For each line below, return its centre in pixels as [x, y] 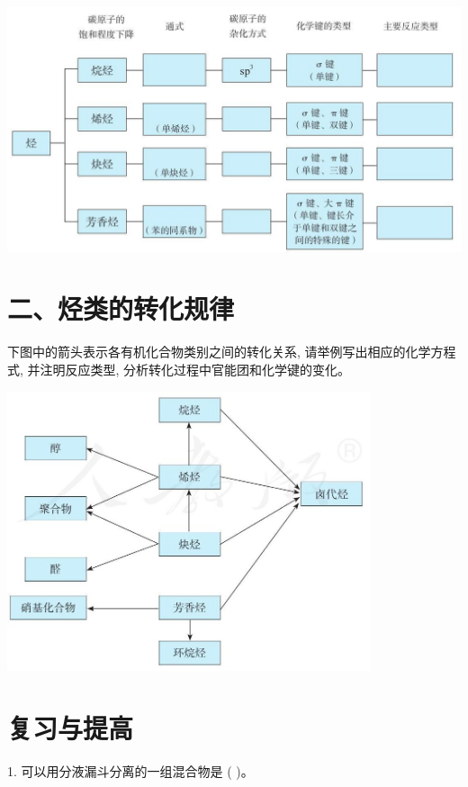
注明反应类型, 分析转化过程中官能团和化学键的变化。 [195, 369]
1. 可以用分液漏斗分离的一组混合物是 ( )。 [130, 770]
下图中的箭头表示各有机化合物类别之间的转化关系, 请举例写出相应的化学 [219, 352]
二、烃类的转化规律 [121, 308]
